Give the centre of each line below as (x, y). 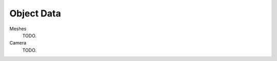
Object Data (35, 13)
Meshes (18, 29)
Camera (18, 43)
